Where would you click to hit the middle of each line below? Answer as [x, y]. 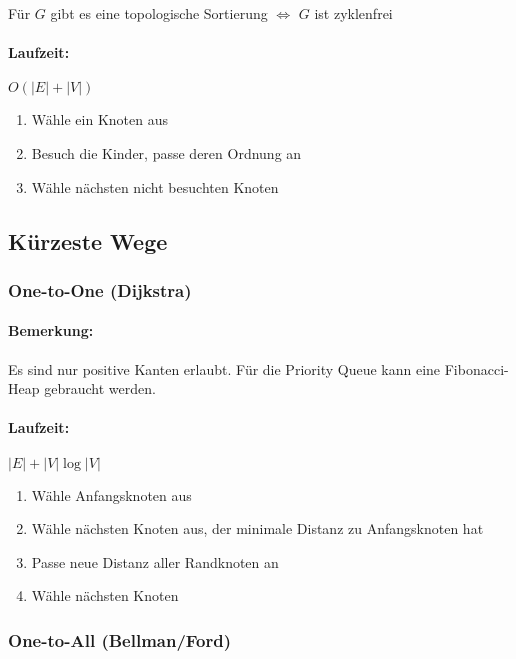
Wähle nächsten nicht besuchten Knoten [155, 186]
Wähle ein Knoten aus [99, 119]
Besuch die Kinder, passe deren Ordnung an [166, 152]
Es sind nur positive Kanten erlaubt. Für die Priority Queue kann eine [224, 368]
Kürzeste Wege [88, 240]
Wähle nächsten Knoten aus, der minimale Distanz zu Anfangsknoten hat [257, 528]
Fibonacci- [476, 368]
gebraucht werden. [100, 388]
